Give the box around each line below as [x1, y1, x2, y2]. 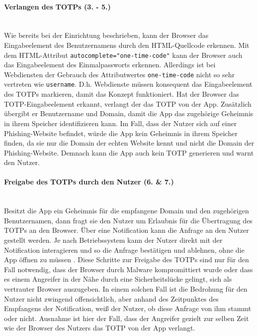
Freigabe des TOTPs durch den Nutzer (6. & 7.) [4, 176, 174, 187]
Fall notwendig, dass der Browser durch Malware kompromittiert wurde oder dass [4, 264, 253, 274]
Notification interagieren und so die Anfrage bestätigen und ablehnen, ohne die [4, 244, 245, 255]
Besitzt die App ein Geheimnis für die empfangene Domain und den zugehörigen [4, 205, 249, 216]
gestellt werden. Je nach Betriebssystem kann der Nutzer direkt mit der [4, 235, 223, 245]
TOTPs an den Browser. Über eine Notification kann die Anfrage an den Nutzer [4, 225, 249, 235]
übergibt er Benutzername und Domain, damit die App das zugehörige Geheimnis [4, 108, 254, 119]
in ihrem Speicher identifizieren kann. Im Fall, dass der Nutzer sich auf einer [4, 118, 237, 128]
